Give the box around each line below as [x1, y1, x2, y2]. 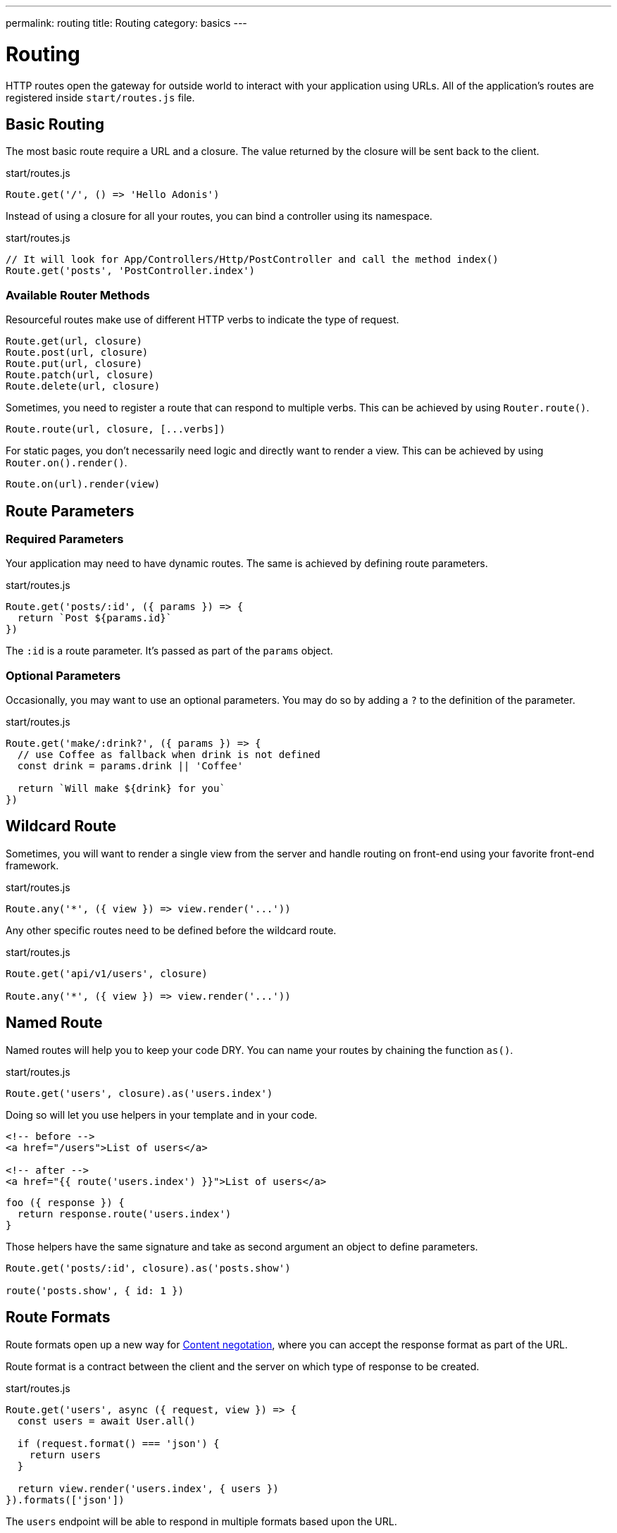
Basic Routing [6, 115, 105, 133]
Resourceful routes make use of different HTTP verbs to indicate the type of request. [6, 314, 399, 326]
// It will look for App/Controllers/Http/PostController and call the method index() [6, 254, 499, 266]
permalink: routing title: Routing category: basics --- [6, 17, 247, 29]
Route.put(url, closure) [6, 358, 142, 370]
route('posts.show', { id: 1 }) [6, 1284, 184, 1296]
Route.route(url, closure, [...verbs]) [6, 423, 225, 435]
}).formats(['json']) [6, 1494, 125, 1506]
